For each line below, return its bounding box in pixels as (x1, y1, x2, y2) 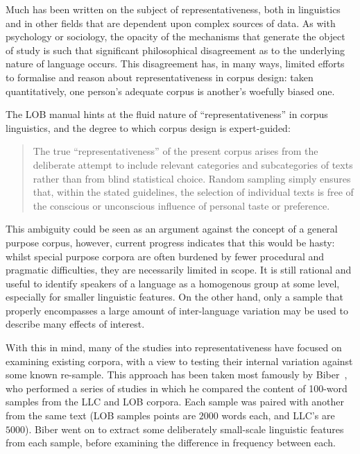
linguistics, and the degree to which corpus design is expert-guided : (6, 120, 291, 135)
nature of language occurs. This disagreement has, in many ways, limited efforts (6, 56, 345, 71)
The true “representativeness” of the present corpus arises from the (33, 144, 318, 158)
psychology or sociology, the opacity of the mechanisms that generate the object (6, 29, 345, 44)
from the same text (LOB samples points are (6, 408, 196, 423)
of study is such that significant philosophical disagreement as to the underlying (6, 42, 345, 57)
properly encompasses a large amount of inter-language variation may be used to (6, 303, 348, 317)
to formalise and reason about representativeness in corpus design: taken (6, 69, 314, 84)
